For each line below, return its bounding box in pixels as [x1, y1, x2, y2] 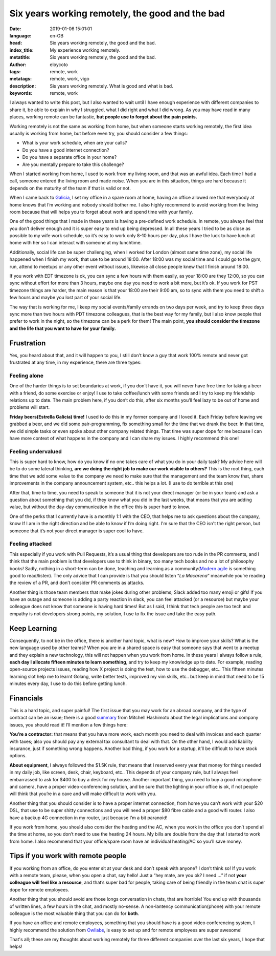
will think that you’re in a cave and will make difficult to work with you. [9, 791, 157, 797]
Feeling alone [9, 372, 43, 379]
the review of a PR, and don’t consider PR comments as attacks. [9, 579, 145, 586]
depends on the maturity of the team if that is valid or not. [9, 185, 131, 191]
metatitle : [9, 54, 31, 60]
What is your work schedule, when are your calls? [22, 140, 127, 146]
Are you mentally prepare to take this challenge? [22, 161, 124, 168]
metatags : [9, 76, 32, 82]
